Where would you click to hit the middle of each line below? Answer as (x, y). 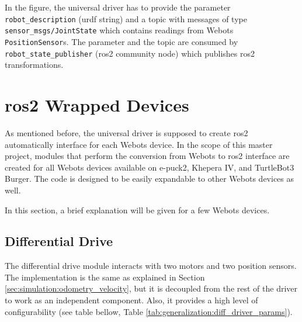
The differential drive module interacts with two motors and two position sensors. (151, 266)
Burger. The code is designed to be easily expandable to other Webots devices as (150, 179)
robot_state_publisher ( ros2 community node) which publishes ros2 (130, 53)
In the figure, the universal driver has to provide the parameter (118, 7)
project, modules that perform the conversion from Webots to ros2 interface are (147, 156)
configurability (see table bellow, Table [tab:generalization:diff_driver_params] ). (149, 311)
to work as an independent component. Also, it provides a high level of (131, 300)
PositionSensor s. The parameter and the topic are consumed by (122, 41)
